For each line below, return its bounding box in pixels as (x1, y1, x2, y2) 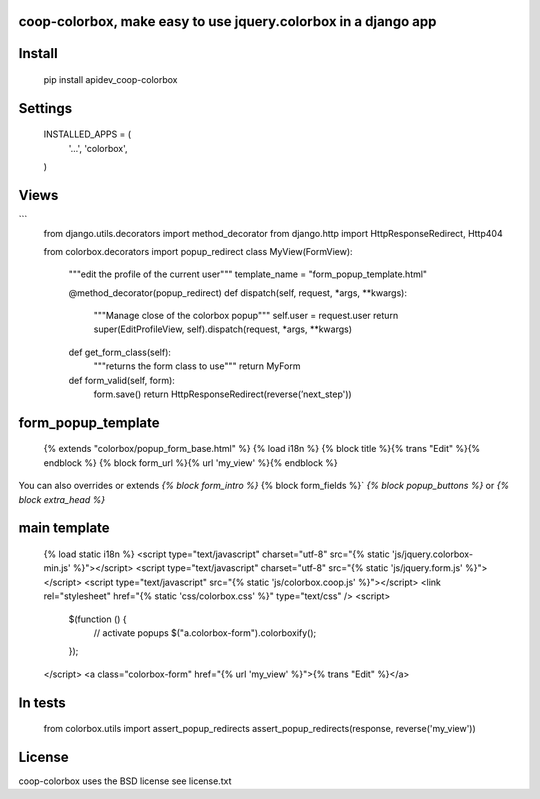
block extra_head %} (18, 493, 105, 505)
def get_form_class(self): (68, 346, 172, 358)
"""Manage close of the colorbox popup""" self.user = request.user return (93, 310, 399, 322)
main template (18, 520, 110, 537)
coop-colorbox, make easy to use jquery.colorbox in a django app (18, 13, 437, 30)
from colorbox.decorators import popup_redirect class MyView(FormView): (43, 245, 354, 257)
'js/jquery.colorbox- (391, 548, 474, 560)
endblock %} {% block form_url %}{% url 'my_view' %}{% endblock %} (43, 456, 339, 469)
